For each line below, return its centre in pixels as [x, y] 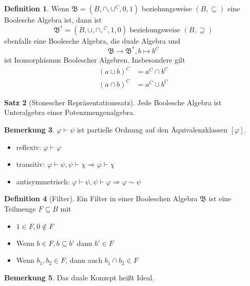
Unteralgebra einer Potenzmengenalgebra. [70, 112]
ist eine [220, 198]
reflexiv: [29, 147]
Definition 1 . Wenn [37, 8]
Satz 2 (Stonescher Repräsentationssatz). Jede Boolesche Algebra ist [113, 102]
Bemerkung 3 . [30, 130]
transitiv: [31, 164]
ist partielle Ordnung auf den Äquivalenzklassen [152, 130]
